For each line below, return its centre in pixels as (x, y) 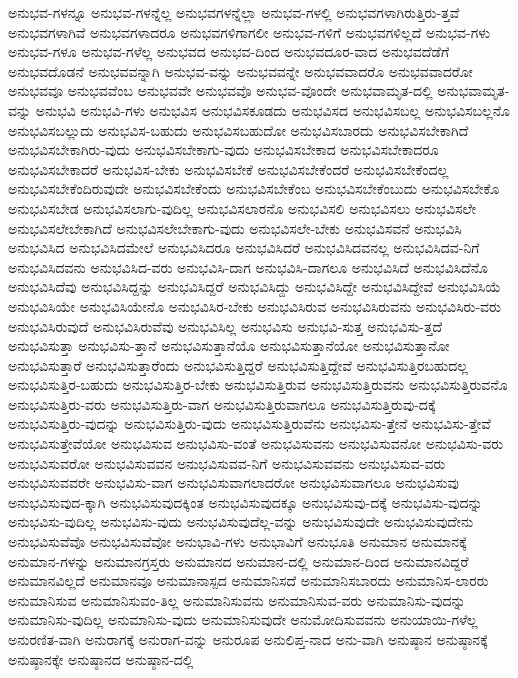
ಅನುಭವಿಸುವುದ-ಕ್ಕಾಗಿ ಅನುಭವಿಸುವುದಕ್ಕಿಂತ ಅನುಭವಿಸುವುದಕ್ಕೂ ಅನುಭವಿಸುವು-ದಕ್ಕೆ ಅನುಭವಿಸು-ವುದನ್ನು (245, 501)
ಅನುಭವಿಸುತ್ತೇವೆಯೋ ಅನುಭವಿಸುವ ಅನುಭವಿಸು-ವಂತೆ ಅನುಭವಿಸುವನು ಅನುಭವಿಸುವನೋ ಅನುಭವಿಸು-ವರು (256, 443)
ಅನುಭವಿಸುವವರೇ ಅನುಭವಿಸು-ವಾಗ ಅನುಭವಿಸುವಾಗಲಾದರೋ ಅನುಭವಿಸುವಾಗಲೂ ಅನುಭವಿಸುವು (233, 482)
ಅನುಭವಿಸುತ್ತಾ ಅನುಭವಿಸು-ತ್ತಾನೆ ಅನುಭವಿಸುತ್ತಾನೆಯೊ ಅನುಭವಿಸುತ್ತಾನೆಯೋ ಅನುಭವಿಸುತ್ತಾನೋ (229, 345)
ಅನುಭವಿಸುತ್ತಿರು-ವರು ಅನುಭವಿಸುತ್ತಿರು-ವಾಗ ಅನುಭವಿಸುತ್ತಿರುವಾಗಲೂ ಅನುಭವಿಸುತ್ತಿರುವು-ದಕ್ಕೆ (222, 403)
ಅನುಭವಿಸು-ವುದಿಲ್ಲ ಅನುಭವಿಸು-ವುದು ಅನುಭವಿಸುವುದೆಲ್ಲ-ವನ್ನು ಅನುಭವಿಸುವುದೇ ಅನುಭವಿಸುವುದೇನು (241, 521)
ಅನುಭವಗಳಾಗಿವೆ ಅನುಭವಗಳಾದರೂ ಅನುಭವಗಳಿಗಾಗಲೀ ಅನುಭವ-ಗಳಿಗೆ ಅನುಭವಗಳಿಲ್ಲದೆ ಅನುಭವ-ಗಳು (249, 31)
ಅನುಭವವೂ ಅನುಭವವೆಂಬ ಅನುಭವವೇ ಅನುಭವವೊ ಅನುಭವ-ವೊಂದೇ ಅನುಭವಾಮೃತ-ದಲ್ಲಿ (220, 90)
